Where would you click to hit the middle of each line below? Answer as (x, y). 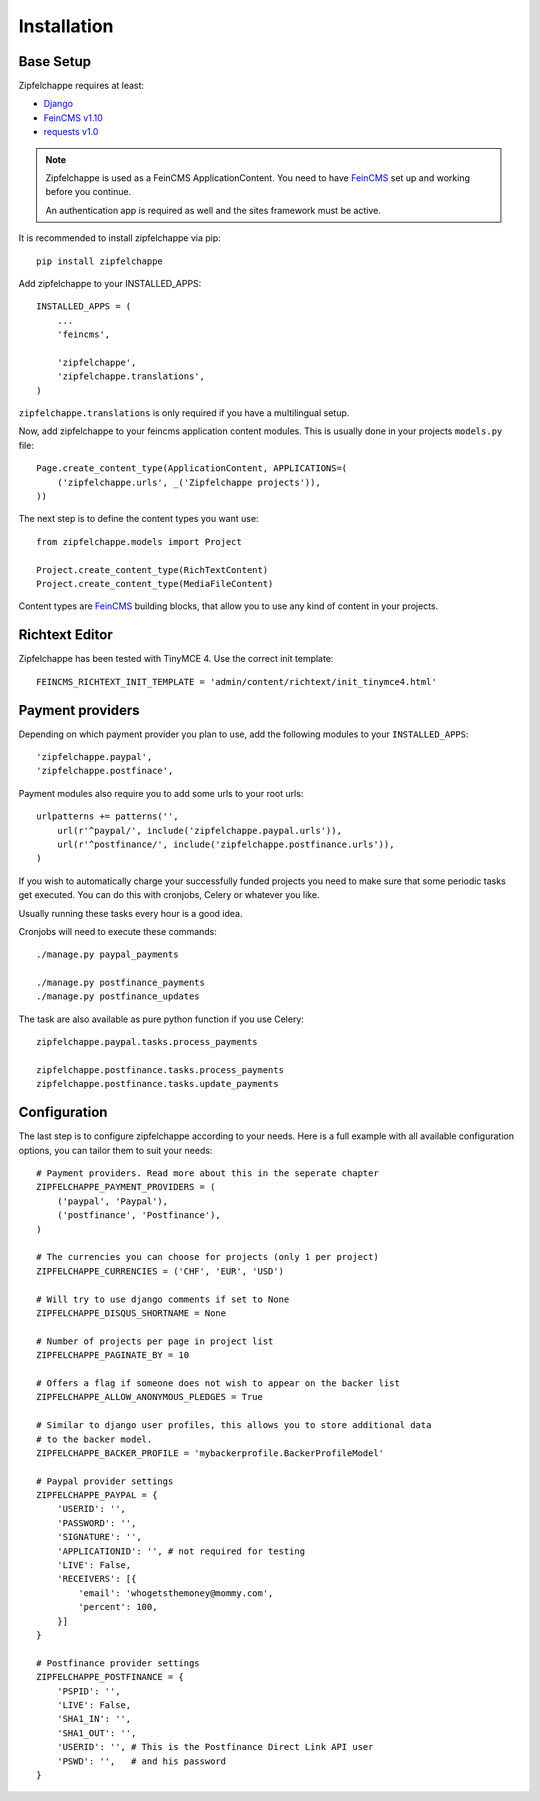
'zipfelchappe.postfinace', (105, 771)
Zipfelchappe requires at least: (81, 86)
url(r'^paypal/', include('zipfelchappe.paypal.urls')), (199, 830)
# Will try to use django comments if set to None (163, 1299)
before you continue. (88, 192)
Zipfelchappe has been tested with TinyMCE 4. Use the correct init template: (176, 659)
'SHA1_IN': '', (94, 1719)
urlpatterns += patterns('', (107, 816)
